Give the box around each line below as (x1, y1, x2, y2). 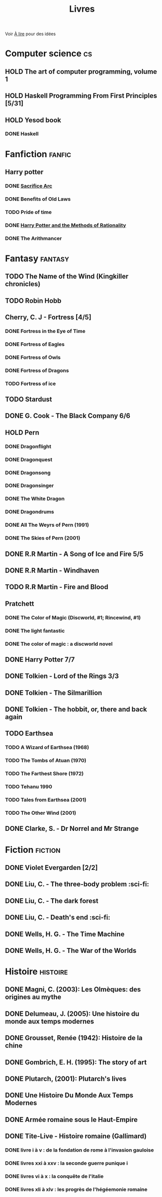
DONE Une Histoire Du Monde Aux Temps (5, 1091, 134, 1099)
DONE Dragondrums (5, 509, 55, 516)
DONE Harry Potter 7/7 (5, 655, 75, 663)
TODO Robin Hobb (5, 296, 62, 305)
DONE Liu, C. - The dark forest (5, 897, 99, 905)
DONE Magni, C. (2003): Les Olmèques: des (5, 985, 141, 994)
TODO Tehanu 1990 (5, 784, 52, 790)
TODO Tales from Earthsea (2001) (5, 797, 87, 804)
